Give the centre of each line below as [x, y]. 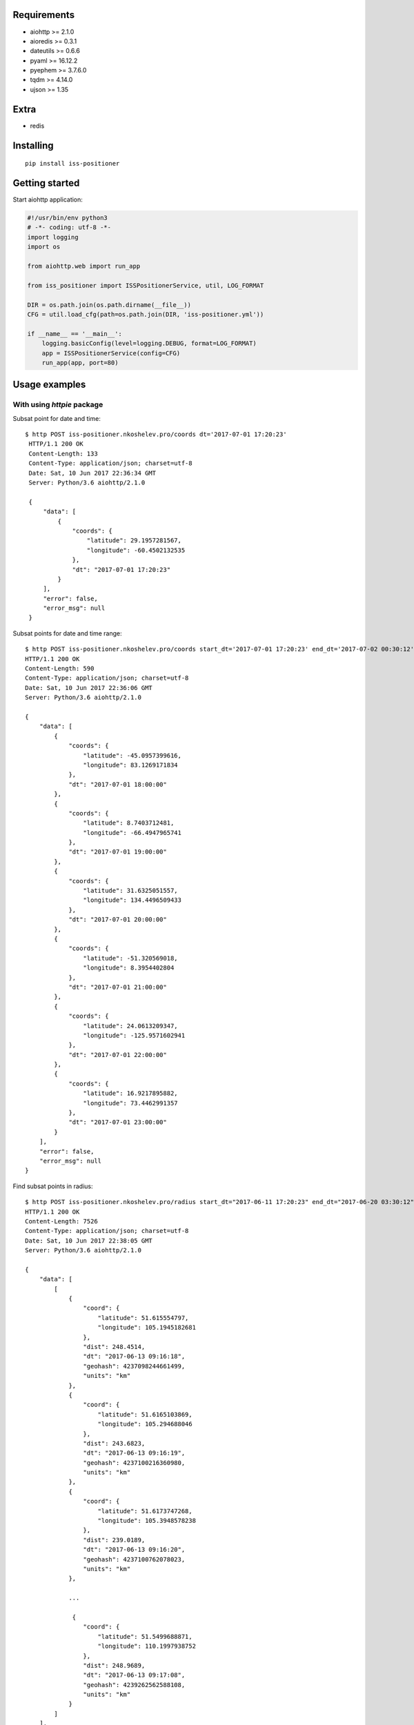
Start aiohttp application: [48, 199]
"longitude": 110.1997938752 [147, 1646]
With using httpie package [58, 405]
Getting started [46, 183]
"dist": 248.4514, [114, 1347]
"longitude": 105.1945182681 [147, 1328]
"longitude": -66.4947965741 [132, 832]
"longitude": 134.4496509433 [132, 900]
